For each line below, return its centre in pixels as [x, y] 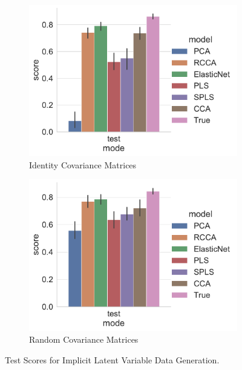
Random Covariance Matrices [84, 339]
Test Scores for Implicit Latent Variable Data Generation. [112, 359]
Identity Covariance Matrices [83, 164]
